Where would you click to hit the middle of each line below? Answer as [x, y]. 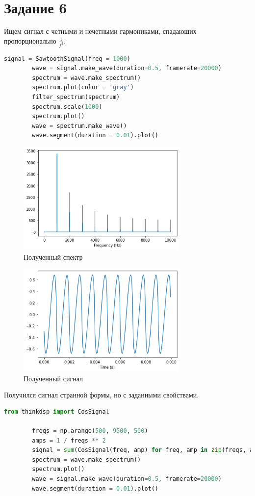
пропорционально [30, 40]
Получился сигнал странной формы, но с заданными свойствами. [102, 395]
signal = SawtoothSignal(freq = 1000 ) [67, 59]
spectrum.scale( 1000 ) [67, 107]
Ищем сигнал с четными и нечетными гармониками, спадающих [100, 31]
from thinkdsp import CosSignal [57, 411]
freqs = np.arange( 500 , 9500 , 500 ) [90, 431]
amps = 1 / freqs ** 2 [69, 440]
